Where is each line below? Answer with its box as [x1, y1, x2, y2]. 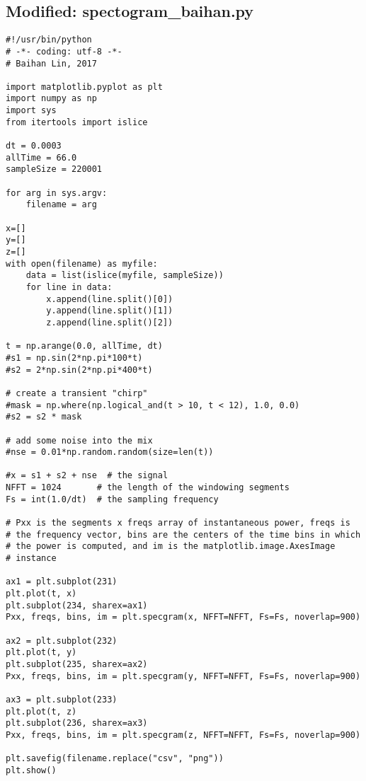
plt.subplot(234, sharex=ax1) [6, 600, 148, 611]
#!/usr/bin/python [6, 35, 92, 45]
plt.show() [6, 765, 57, 775]
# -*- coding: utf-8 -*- [6, 46, 122, 57]
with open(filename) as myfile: [6, 258, 158, 269]
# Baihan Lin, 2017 [6, 58, 97, 69]
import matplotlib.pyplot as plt [6, 81, 163, 92]
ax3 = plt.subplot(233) [6, 694, 118, 705]
